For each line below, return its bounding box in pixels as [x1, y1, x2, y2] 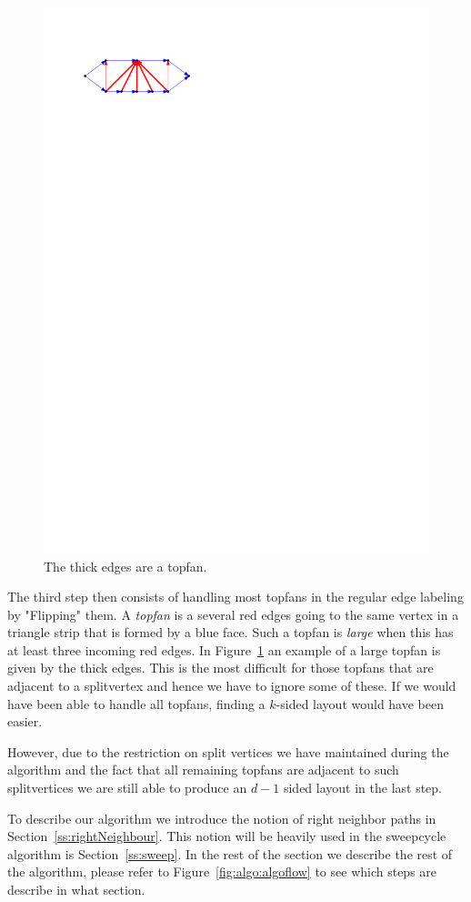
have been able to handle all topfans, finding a [7, 694, 266, 713]
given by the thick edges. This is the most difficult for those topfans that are [7, 658, 434, 677]
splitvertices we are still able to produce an [7, 778, 247, 797]
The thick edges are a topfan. [44, 556, 207, 575]
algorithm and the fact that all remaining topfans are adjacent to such [7, 760, 399, 779]
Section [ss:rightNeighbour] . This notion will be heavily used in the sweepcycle [7, 826, 446, 846]
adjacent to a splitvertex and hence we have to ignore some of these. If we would [7, 676, 456, 695]
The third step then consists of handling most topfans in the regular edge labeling [7, 587, 464, 606]
